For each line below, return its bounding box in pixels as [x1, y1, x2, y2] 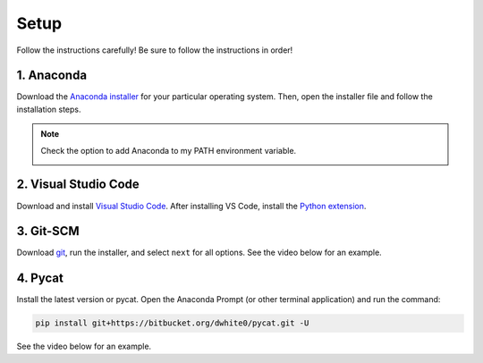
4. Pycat [16, 271, 64, 286]
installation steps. [16, 104, 81, 114]
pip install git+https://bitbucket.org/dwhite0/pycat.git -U [35, 318, 309, 328]
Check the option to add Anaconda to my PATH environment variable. [40, 145, 297, 156]
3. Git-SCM [16, 224, 80, 239]
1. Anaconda [16, 68, 88, 83]
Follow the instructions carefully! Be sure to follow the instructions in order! [16, 45, 293, 55]
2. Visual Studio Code [16, 177, 140, 192]
